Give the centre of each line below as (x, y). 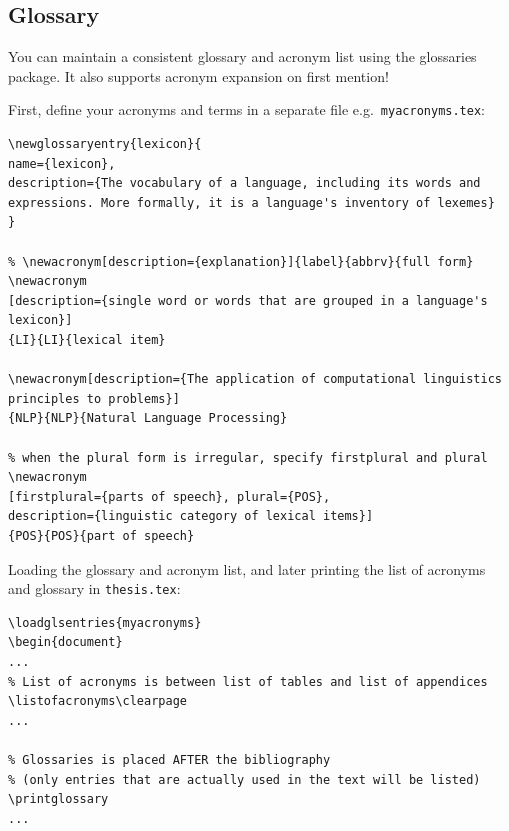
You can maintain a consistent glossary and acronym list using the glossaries (242, 56)
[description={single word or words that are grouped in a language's (248, 300)
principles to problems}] (94, 398)
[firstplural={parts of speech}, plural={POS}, (169, 496)
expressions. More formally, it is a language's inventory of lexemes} (251, 202)
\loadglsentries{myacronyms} (105, 622)
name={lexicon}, (62, 163)
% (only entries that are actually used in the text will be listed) (244, 779)
